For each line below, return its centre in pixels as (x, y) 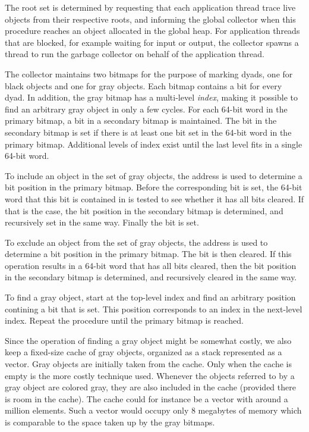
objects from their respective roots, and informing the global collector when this (150, 19)
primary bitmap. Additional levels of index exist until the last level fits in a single (154, 144)
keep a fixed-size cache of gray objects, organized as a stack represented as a (144, 352)
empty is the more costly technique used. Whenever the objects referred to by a (150, 375)
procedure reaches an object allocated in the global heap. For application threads (152, 31)
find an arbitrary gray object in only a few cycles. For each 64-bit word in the (146, 109)
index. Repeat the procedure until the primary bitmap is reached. (124, 320)
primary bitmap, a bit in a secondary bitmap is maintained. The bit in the (141, 120)
